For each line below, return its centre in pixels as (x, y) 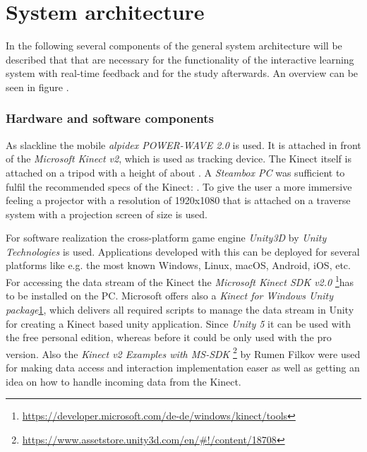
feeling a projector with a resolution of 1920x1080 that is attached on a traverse (178, 200)
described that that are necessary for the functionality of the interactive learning (180, 59)
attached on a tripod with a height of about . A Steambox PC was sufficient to (175, 172)
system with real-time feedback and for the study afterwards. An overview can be (182, 73)
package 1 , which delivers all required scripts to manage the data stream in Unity (180, 309)
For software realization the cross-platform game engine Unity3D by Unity (166, 238)
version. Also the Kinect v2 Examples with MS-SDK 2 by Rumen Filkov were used (183, 352)
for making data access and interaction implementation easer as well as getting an (183, 367)
